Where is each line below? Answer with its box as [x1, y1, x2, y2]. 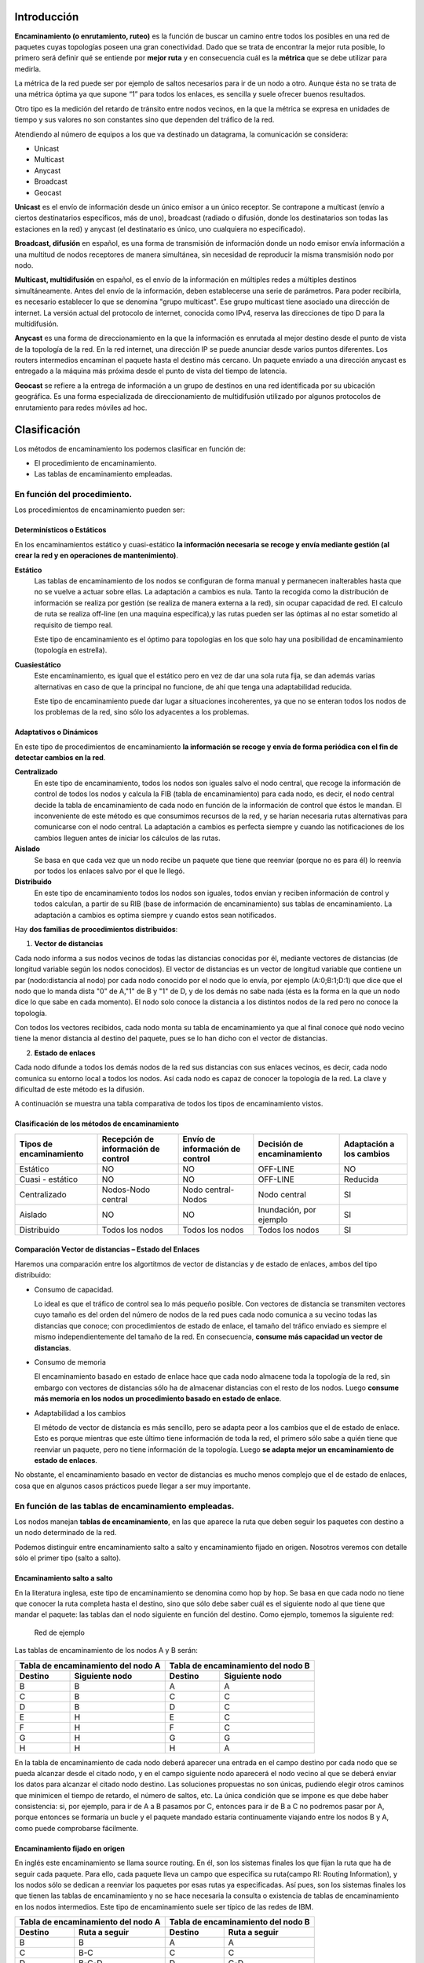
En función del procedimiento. [14, 489, 133, 500]
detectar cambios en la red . [14, 753, 106, 762]
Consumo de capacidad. [34, 1285, 114, 1294]
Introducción [14, 10, 79, 24]
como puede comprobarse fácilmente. [14, 1823, 139, 1833]
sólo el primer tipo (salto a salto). [14, 1553, 122, 1563]
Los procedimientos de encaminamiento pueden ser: [14, 505, 185, 514]
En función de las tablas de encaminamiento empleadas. [14, 1501, 235, 1512]
